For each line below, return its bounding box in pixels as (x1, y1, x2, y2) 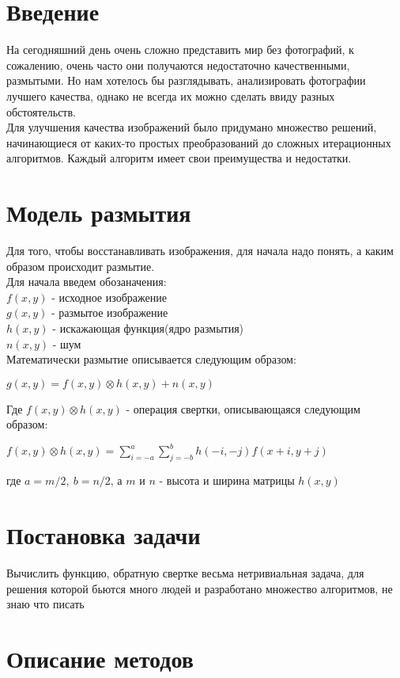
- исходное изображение (51, 288, 167, 305)
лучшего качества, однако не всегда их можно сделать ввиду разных (6, 87, 335, 104)
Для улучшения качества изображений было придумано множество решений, (6, 119, 377, 135)
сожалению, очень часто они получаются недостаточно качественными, (6, 56, 350, 73)
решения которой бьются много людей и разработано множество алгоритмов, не (6, 580, 393, 596)
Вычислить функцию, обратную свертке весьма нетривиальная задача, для (6, 564, 364, 581)
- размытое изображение (51, 304, 168, 321)
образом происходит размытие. (6, 257, 155, 274)
